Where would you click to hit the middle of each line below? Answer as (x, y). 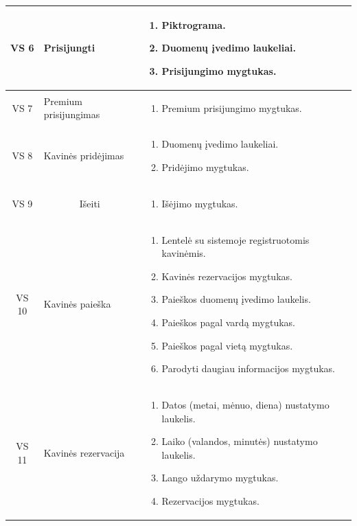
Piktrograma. (194, 24)
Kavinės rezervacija (84, 453)
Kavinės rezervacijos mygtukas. (227, 276)
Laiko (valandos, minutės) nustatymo (240, 441)
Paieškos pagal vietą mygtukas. (227, 345)
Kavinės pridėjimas (84, 156)
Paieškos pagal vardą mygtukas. (228, 322)
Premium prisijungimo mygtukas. (232, 107)
